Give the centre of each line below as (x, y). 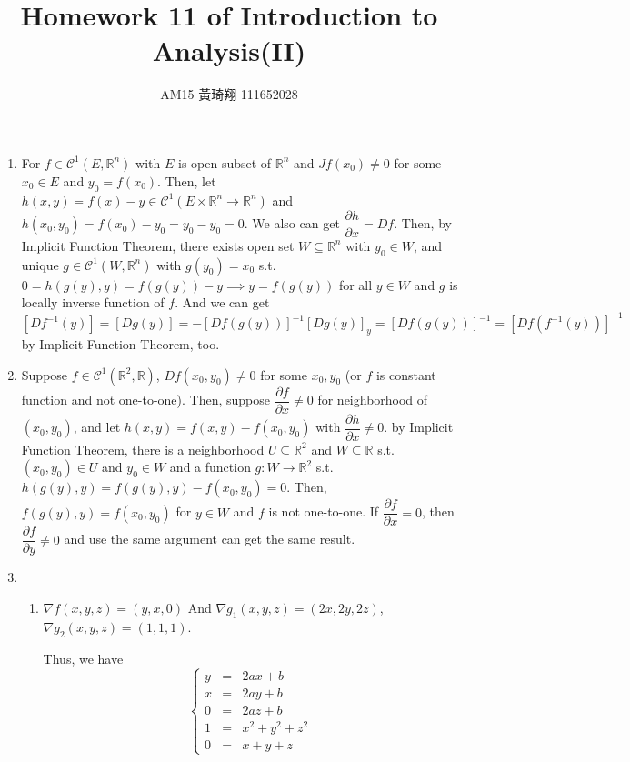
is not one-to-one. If (324, 511)
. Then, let (187, 180)
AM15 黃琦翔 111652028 (229, 94)
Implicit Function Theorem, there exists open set (158, 245)
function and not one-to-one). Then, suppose (145, 400)
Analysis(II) (229, 50)
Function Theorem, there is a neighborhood (143, 449)
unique (40, 264)
